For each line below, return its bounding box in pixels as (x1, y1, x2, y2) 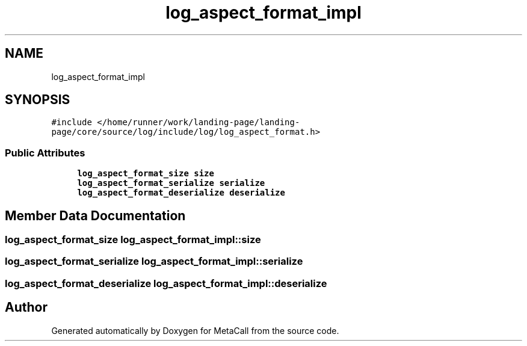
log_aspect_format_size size (77, 168, 214, 179)
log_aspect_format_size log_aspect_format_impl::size (5, 233, 261, 246)
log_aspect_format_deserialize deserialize (77, 188, 285, 198)
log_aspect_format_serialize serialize (77, 178, 265, 188)
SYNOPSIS (5, 92, 70, 108)
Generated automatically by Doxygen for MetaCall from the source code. (51, 325, 339, 336)
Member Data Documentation (5, 208, 186, 223)
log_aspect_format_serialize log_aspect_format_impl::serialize (5, 255, 303, 268)
